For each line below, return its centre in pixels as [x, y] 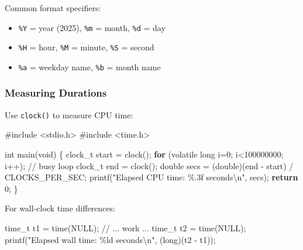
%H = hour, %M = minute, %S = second [86, 47]
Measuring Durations [56, 93]
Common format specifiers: [53, 8]
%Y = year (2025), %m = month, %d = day [92, 27]
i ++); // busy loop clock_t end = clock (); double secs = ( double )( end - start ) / [149, 165]
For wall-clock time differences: [60, 208]
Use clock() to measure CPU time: [69, 114]
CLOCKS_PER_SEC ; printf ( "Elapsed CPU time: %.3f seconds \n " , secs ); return [151, 177]
